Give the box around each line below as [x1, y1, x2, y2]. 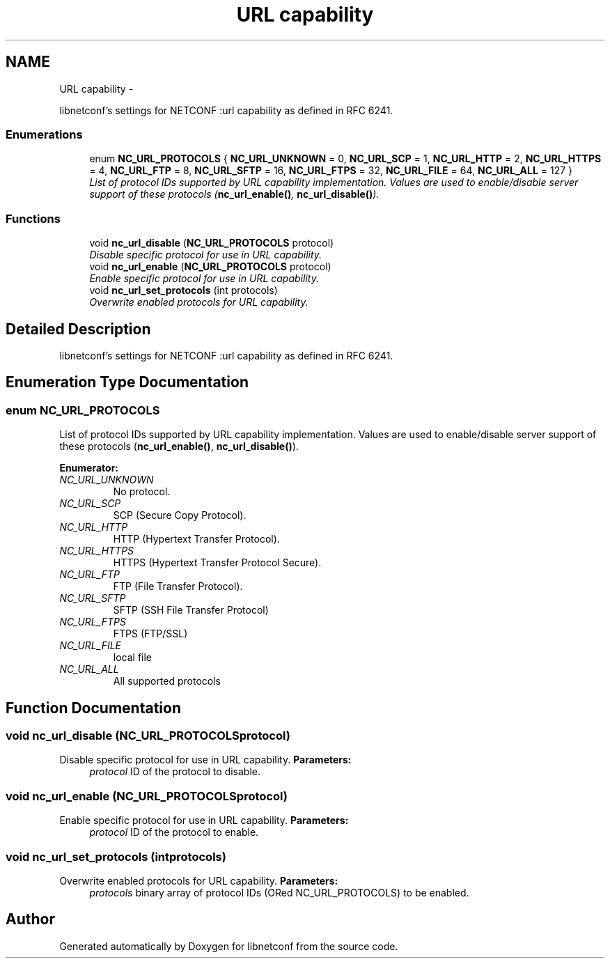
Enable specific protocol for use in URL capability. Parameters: [59, 814, 349, 827]
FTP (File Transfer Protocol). [113, 580, 243, 593]
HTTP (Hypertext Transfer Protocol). [113, 533, 280, 545]
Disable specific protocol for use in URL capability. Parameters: [59, 754, 352, 766]
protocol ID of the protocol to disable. [89, 765, 260, 778]
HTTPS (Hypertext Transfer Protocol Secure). [113, 557, 322, 569]
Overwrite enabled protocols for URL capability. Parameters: [59, 874, 338, 887]
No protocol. [113, 485, 171, 498]
